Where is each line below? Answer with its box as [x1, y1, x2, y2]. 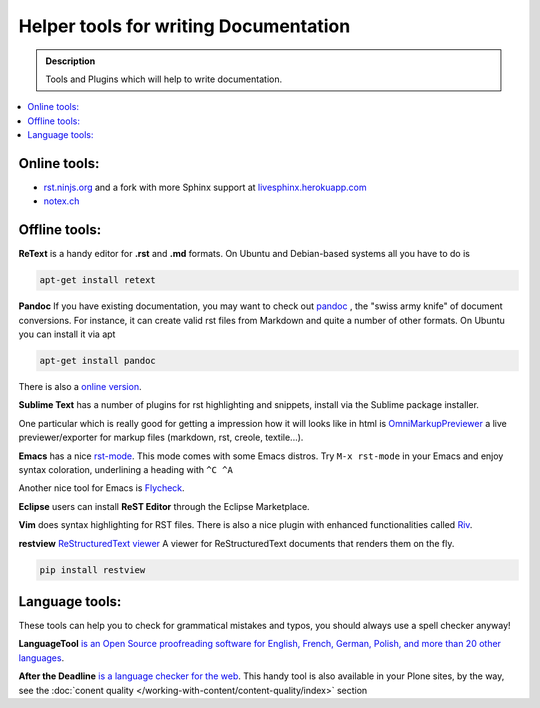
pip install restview [39, 564, 146, 575]
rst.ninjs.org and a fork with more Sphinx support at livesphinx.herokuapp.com [43, 181, 367, 194]
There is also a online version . [18, 381, 142, 393]
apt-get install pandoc [39, 355, 157, 367]
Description [45, 55, 96, 67]
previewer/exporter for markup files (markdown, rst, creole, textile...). [18, 431, 304, 444]
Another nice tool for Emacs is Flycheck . [18, 482, 185, 494]
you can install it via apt [18, 328, 116, 340]
